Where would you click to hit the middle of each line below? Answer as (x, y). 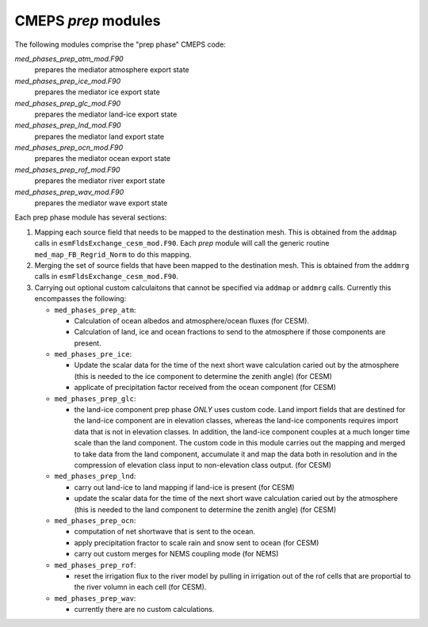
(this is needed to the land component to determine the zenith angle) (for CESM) (205, 509)
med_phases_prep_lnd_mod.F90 (68, 125)
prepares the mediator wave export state (101, 203)
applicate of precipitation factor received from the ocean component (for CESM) (205, 388)
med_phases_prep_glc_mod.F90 (68, 103)
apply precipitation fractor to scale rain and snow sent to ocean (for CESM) (197, 542)
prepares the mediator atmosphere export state (112, 70)
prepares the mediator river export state (100, 181)
